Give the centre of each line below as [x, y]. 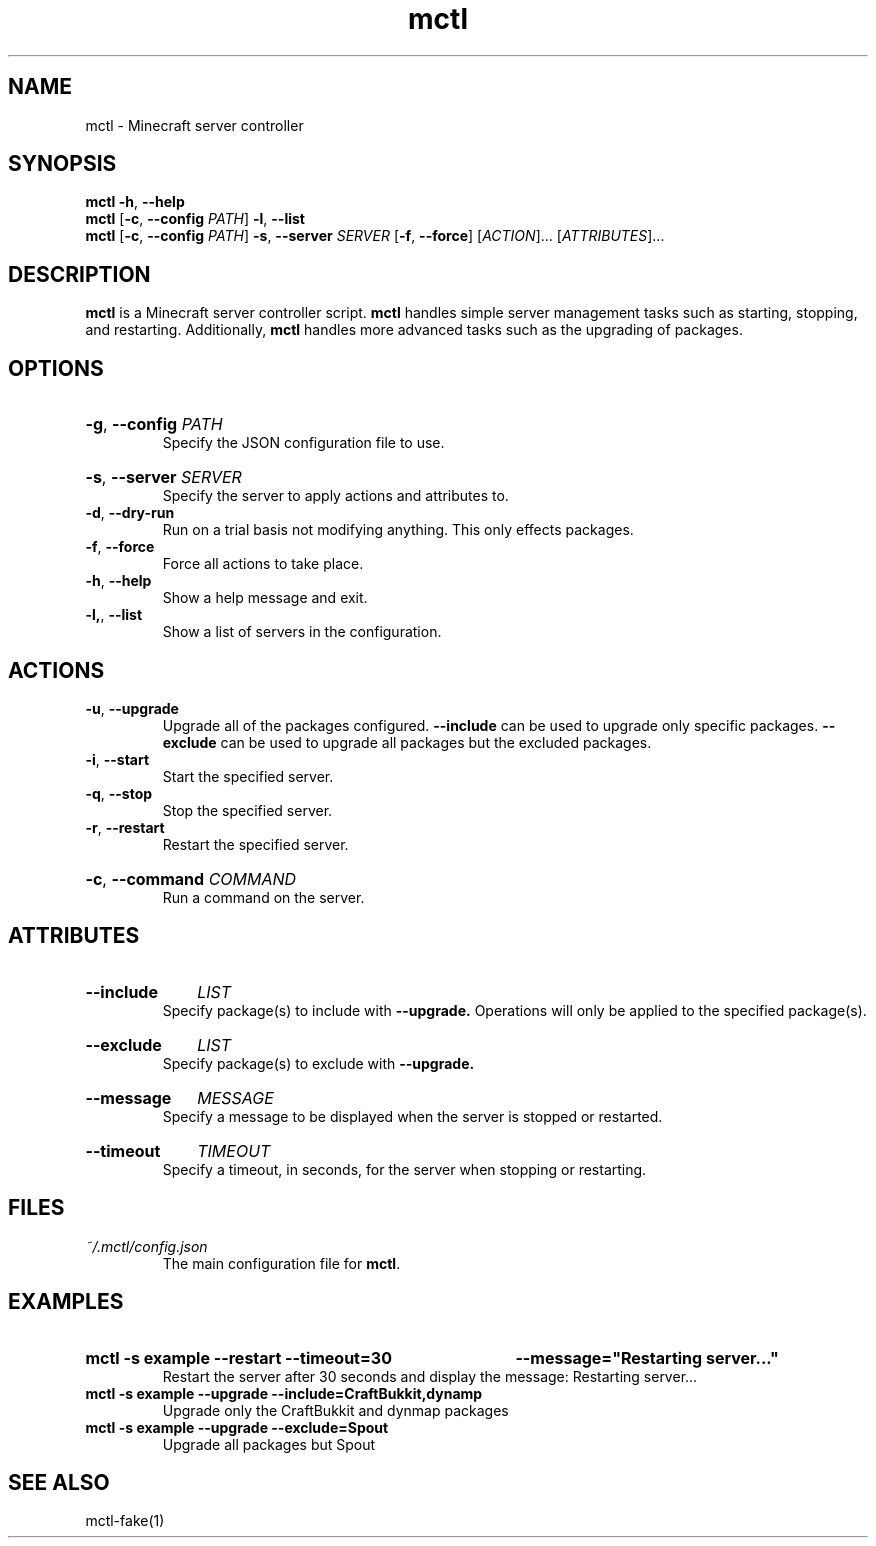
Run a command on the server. [263, 897]
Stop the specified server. [247, 810]
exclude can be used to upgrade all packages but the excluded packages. [407, 742]
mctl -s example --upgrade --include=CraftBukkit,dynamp [284, 1393]
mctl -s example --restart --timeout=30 [238, 1357]
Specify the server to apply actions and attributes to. [335, 496]
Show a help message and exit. [265, 598]
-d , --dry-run [130, 513]
